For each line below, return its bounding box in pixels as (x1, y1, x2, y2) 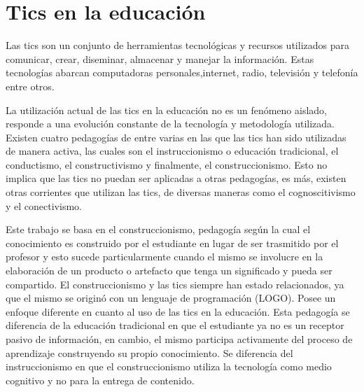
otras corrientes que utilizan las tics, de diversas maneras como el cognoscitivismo (6, 185, 356, 199)
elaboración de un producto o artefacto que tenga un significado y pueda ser (6, 263, 332, 278)
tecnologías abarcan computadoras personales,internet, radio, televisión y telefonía (6, 65, 358, 80)
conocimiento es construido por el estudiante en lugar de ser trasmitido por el (6, 235, 339, 250)
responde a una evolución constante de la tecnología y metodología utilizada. (6, 116, 335, 131)
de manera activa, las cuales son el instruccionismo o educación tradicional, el (6, 143, 339, 158)
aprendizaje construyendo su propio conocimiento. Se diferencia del (6, 345, 293, 360)
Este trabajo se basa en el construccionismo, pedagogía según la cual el (6, 222, 311, 237)
